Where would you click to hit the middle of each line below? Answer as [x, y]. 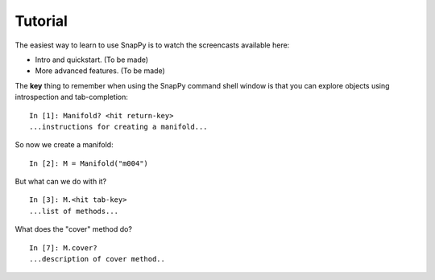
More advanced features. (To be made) [100, 71]
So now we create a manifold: [64, 145]
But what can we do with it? [61, 182]
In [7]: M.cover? [63, 248]
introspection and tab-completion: [71, 97]
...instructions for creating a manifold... [119, 126]
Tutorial [41, 21]
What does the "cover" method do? [74, 229]
